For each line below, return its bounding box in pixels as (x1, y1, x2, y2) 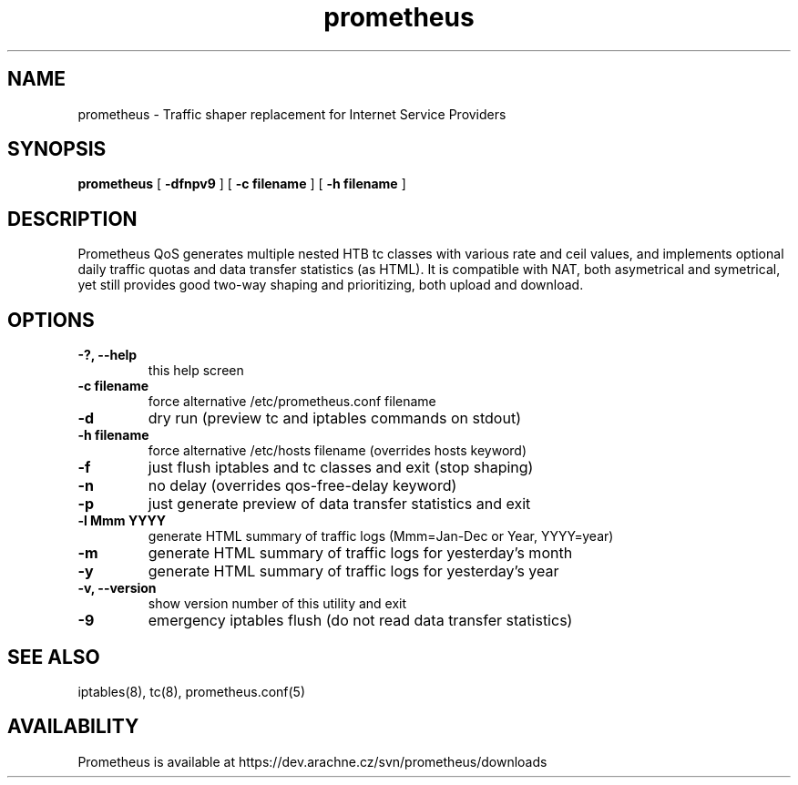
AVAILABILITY (7, 715, 139, 739)
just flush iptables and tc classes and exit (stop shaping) (148, 458, 534, 477)
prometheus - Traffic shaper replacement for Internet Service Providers (77, 106, 506, 122)
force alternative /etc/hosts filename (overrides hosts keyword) (148, 443, 527, 459)
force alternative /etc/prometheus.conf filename (148, 393, 436, 410)
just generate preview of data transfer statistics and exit (148, 494, 531, 514)
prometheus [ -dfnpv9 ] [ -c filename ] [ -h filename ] (77, 176, 406, 192)
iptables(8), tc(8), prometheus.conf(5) (77, 683, 306, 699)
